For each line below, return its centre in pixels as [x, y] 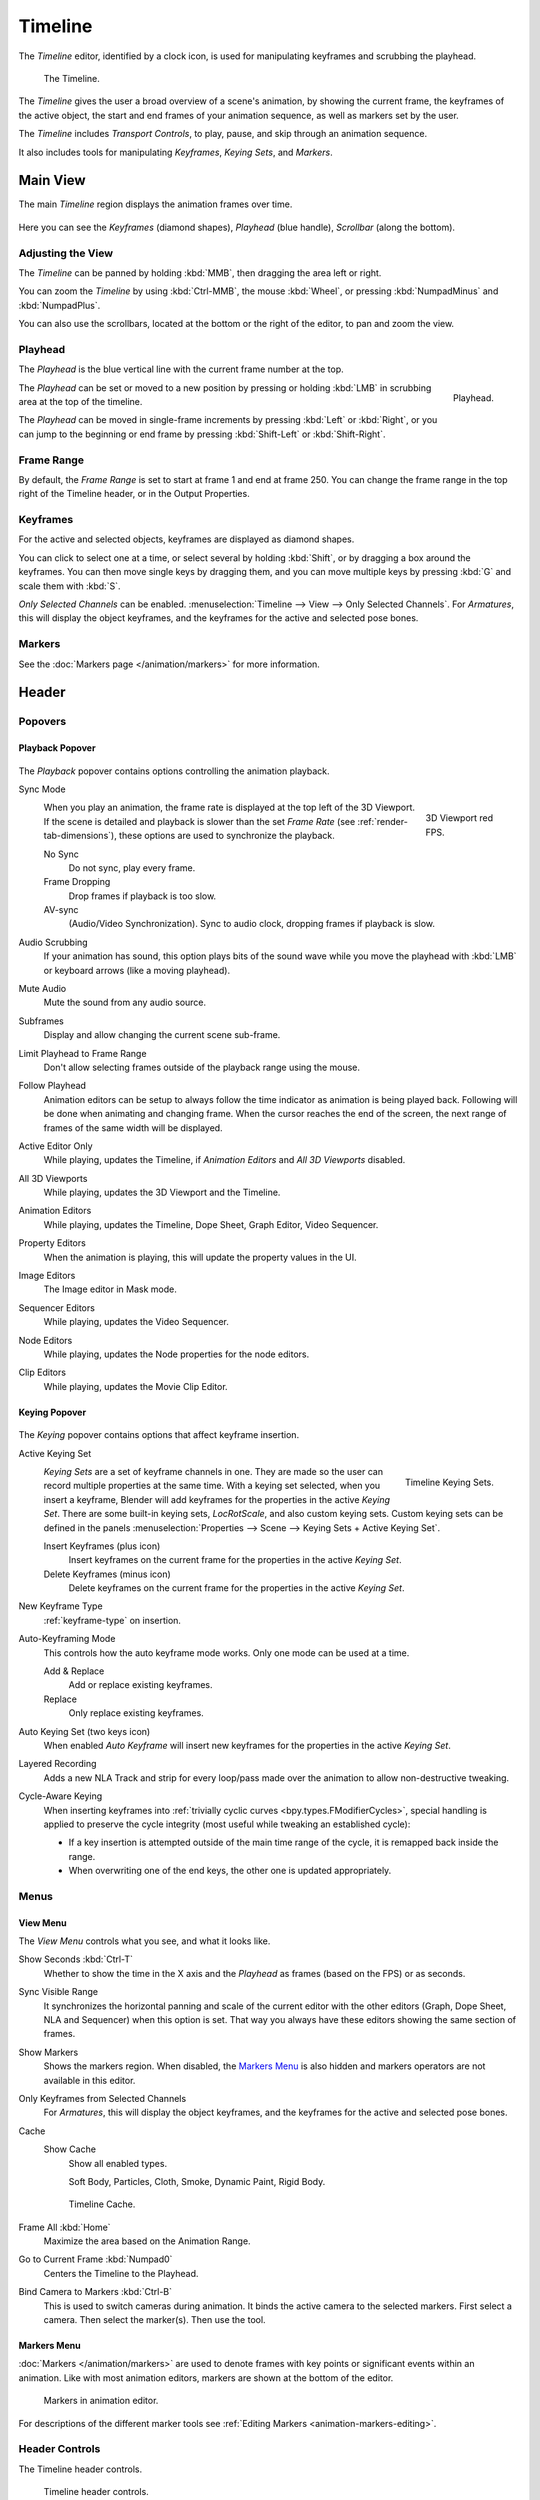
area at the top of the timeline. [80, 402]
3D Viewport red [459, 818]
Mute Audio [42, 989]
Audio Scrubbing [53, 942]
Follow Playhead [52, 1086]
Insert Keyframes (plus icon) [102, 1546]
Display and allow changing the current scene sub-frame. [162, 1035]
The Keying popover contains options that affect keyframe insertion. [159, 1435]
